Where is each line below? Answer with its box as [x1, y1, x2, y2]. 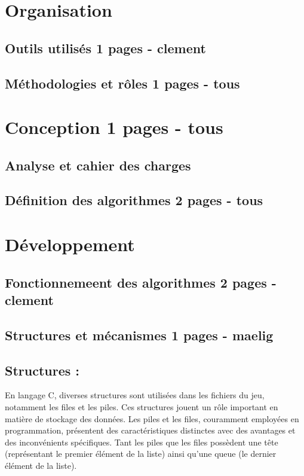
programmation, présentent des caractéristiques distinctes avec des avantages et [5, 424, 296, 437]
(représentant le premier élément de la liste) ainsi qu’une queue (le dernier [5, 447, 277, 460]
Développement [5, 232, 135, 257]
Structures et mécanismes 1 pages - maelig [5, 325, 274, 344]
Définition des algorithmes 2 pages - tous [5, 191, 263, 209]
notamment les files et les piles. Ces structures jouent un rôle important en [5, 401, 278, 413]
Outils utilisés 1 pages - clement [5, 38, 206, 57]
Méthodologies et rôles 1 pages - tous [5, 74, 240, 92]
